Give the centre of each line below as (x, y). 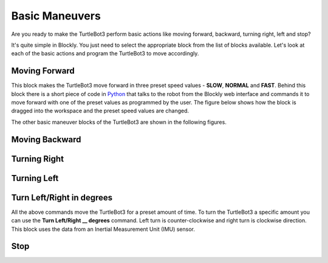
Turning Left (35, 178)
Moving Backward (46, 139)
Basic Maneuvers (56, 16)
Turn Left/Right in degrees (62, 197)
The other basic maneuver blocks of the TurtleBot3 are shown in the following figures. (119, 122)
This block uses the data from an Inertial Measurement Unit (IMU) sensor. (103, 229)
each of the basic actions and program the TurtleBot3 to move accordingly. (105, 53)
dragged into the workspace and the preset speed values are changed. (100, 111)
